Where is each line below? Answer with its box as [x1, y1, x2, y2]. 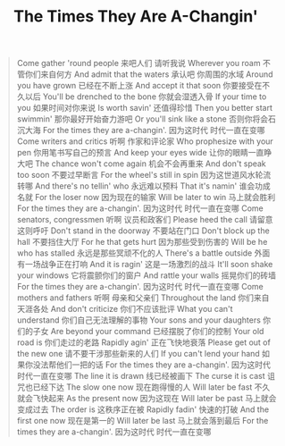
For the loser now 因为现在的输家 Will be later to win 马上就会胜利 [34, 192, 276, 203]
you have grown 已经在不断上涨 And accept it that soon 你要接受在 [16, 80, 263, 91]
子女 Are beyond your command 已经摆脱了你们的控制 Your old [32, 326, 264, 337]
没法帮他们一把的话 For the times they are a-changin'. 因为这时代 [32, 359, 272, 370]
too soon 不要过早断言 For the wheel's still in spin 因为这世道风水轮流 [16, 170, 272, 181]
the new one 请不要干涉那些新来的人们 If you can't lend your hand [16, 349, 260, 359]
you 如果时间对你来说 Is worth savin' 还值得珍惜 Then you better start [16, 103, 273, 114]
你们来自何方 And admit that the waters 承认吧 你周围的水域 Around [24, 69, 273, 80]
